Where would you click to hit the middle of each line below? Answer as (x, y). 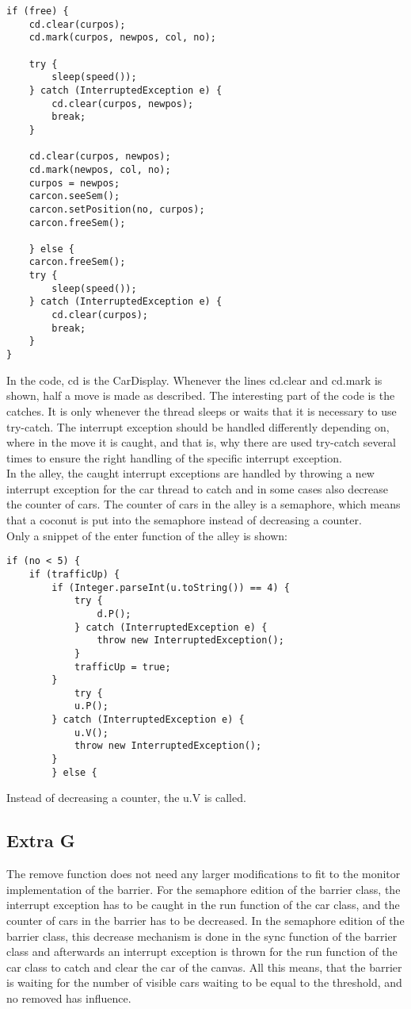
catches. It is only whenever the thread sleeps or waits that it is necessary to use (202, 411)
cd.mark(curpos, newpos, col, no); (122, 38)
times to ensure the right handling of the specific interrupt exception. (174, 457)
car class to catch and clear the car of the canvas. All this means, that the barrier (204, 967)
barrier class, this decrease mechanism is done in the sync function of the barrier (202, 936)
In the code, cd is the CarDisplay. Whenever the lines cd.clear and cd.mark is (194, 380)
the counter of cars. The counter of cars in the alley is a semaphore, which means (204, 504)
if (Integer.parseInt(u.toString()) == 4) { (171, 587)
